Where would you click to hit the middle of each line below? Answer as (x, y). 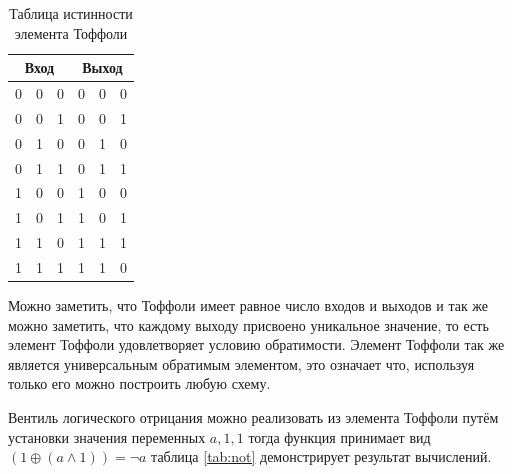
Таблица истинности (71, 13)
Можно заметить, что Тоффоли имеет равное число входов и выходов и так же (248, 305)
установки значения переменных (107, 436)
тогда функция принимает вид (339, 436)
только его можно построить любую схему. (139, 383)
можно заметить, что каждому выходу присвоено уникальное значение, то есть (248, 324)
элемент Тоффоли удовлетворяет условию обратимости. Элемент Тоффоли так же (256, 344)
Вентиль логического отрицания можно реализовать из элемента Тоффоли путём (253, 417)
